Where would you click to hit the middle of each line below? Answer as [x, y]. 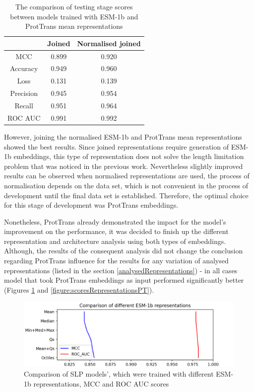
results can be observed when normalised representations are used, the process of [127, 176]
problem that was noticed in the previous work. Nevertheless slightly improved [124, 166]
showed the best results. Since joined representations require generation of [116, 146]
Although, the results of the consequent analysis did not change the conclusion [124, 251]
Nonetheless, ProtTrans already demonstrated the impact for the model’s [115, 221]
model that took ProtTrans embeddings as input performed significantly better [124, 280]
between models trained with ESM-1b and [74, 16]
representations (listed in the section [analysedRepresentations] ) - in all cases [121, 270]
